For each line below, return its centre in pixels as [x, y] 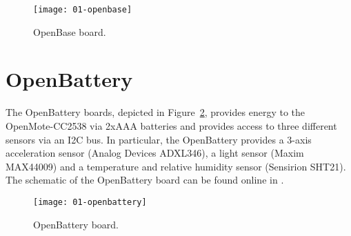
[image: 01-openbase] [83, 10]
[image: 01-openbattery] [90, 202]
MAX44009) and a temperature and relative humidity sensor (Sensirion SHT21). [176, 166]
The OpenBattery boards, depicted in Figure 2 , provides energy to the [155, 112]
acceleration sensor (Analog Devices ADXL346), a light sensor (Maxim [155, 153]
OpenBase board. [70, 31]
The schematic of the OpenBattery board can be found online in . [145, 180]
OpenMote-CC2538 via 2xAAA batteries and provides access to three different [171, 125]
